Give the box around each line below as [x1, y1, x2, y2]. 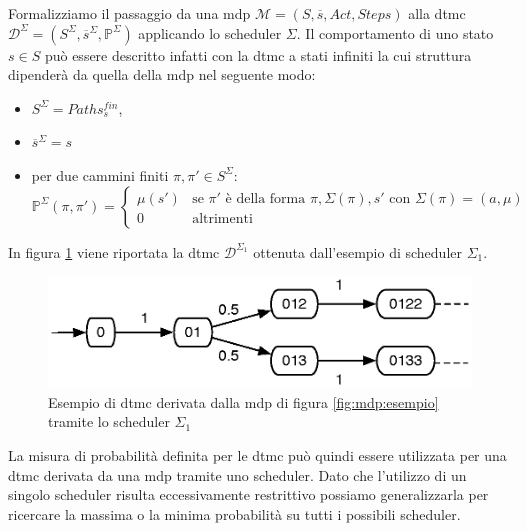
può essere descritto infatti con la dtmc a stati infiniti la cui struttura [44, 44, 472, 65]
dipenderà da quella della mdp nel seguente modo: [8, 64, 316, 85]
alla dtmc [408, 3, 466, 23]
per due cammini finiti [31, 164, 169, 185]
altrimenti [192, 211, 253, 226]
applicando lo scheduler [138, 22, 282, 43]
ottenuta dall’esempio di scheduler [253, 241, 462, 262]
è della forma [225, 191, 306, 206]
